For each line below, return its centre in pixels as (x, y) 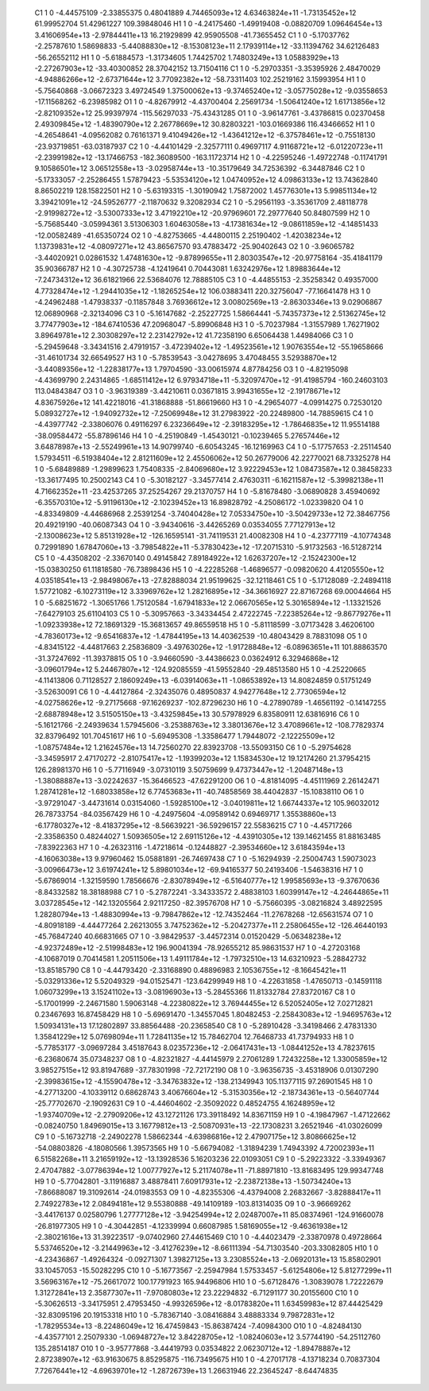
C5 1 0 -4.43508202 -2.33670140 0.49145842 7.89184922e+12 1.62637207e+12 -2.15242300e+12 (195, 558)
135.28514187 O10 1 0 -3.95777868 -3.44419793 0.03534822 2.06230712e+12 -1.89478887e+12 (193, 1348)
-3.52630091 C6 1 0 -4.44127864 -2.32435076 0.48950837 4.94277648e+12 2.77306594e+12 (190, 691)
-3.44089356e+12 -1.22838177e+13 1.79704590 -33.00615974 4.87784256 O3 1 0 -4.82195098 (191, 369)
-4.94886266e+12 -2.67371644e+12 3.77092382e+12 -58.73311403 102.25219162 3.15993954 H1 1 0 (200, 80)
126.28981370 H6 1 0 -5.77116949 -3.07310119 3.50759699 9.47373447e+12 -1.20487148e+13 (189, 769)
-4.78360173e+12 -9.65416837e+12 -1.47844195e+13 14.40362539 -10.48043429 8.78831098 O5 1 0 (201, 635)
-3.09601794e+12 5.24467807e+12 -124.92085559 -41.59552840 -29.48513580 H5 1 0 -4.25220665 (200, 670)
